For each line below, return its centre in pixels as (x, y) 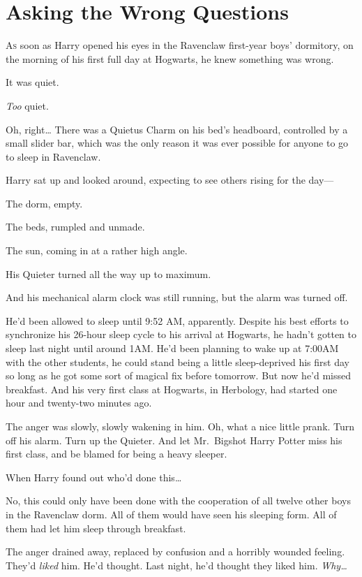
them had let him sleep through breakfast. (96, 528)
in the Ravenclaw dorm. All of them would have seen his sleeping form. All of (171, 514)
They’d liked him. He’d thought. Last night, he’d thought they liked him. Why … (176, 565)
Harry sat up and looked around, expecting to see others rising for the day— (170, 180)
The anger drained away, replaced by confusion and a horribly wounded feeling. (175, 552)
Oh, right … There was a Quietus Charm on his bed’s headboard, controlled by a (177, 129)
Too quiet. (27, 105)
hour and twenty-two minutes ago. (79, 403)
